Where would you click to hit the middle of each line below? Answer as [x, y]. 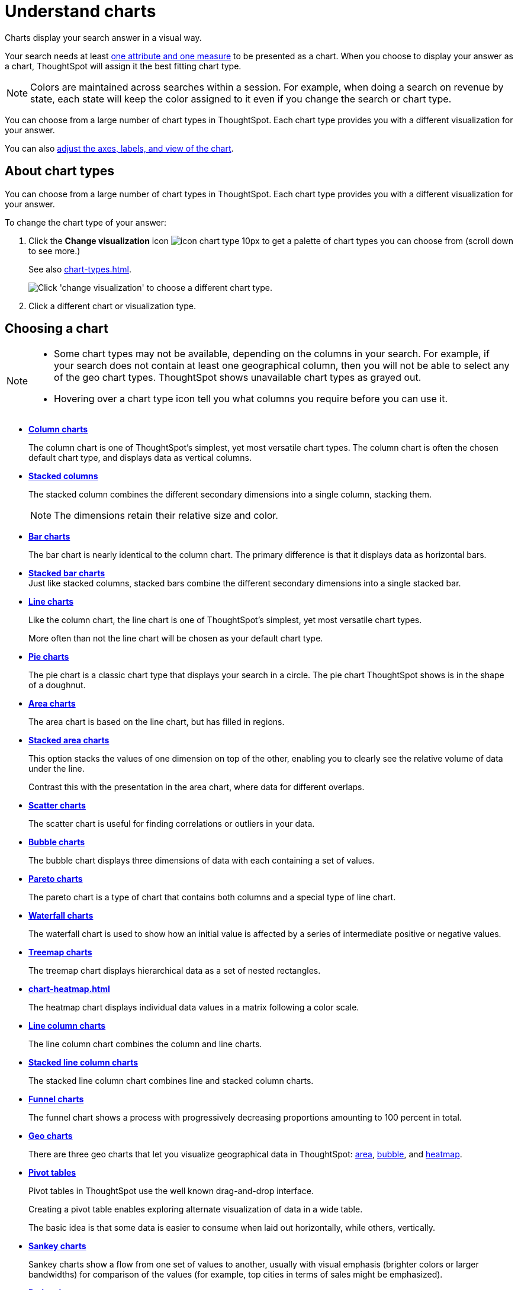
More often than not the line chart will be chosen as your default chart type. [176, 638]
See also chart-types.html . [80, 269]
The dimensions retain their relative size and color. [166, 516]
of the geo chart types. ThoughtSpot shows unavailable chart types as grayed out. [238, 378]
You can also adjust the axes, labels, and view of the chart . [119, 148]
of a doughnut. [57, 685]
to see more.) [54, 251]
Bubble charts [57, 842]
